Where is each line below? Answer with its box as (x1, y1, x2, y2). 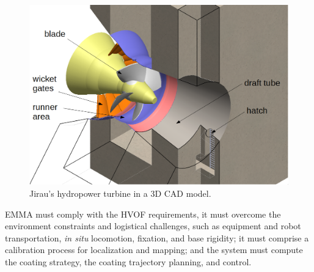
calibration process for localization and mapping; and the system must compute (5, 243, 303, 256)
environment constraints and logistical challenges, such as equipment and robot (5, 219, 301, 232)
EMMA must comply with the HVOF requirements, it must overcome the (5, 207, 281, 220)
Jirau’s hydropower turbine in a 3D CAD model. (29, 186, 211, 199)
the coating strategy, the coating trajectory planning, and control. (5, 255, 252, 268)
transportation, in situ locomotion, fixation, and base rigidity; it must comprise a (5, 231, 309, 244)
